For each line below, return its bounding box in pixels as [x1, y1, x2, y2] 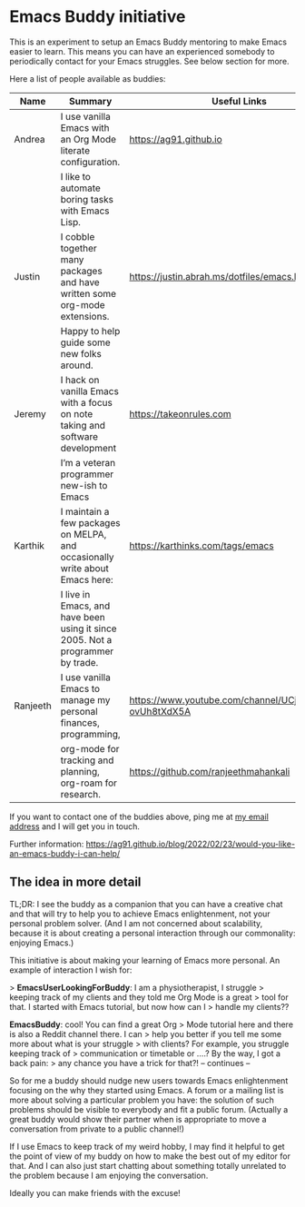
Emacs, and [60, 599, 111, 612]
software [60, 430, 98, 442]
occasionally [60, 550, 115, 563]
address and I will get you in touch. [9, 820, 141, 832]
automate [60, 182, 102, 194]
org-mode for [60, 742, 120, 755]
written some [60, 287, 116, 300]
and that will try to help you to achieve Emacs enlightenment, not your [9, 908, 271, 919]
